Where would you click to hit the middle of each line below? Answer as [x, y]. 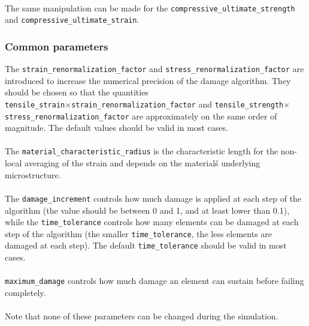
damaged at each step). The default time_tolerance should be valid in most [146, 245]
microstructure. [33, 174]
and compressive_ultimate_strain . [72, 20]
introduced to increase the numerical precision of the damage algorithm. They [148, 80]
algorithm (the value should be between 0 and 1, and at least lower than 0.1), [147, 210]
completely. [25, 292]
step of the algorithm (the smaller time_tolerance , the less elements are [139, 233]
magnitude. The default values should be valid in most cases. [116, 128]
